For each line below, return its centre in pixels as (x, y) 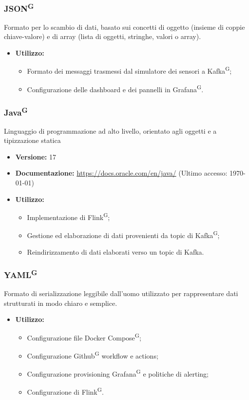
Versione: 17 (36, 156)
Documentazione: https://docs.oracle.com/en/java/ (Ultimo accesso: (121, 173)
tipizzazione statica (32, 140)
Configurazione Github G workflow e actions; (93, 355)
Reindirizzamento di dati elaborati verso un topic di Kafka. (115, 251)
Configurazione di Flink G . (65, 391)
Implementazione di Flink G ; (68, 216)
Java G (16, 112)
